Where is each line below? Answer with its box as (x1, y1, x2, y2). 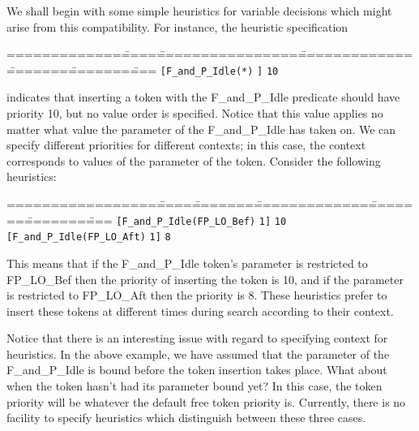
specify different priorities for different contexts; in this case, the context (6, 136, 366, 153)
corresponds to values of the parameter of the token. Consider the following (6, 152, 381, 169)
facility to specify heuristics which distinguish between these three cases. (6, 409, 366, 426)
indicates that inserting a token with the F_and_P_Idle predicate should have (6, 88, 400, 106)
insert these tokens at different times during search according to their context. (6, 302, 394, 319)
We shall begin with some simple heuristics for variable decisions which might (6, 2, 392, 19)
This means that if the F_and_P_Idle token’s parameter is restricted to (6, 254, 368, 271)
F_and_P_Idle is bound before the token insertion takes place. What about (6, 361, 387, 378)
